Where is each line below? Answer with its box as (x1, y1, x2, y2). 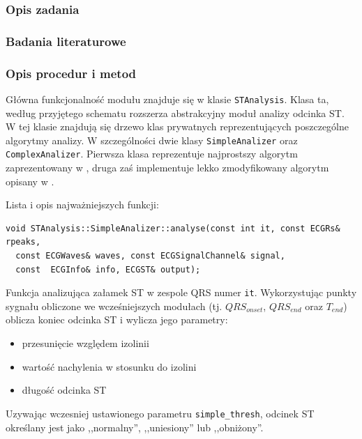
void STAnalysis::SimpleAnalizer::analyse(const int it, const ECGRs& (6, 223, 340, 233)
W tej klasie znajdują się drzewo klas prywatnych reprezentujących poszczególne (6, 119, 349, 134)
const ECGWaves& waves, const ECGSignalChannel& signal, (15, 251, 285, 261)
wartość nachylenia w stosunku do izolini (22, 359, 197, 373)
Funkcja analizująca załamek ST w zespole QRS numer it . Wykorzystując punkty (6, 285, 357, 300)
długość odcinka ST (22, 383, 107, 397)
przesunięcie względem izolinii (22, 336, 149, 351)
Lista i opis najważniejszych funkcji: (6, 197, 159, 212)
